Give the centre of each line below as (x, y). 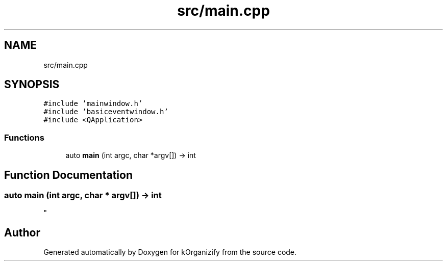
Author (22, 232)
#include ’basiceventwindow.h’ (106, 112)
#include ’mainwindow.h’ (93, 104)
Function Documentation (68, 175)
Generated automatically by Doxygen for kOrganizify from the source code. (170, 252)
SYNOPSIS (32, 85)
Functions (24, 137)
